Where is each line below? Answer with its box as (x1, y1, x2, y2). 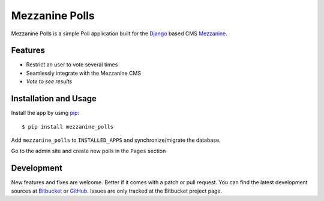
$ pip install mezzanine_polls (22, 123, 114, 130)
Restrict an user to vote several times (26, 61, 118, 68)
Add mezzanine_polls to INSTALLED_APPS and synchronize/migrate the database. (11, 136, 221, 144)
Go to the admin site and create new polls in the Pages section (11, 147, 166, 155)
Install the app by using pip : (11, 109, 80, 117)
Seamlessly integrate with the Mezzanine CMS (26, 69, 141, 77)
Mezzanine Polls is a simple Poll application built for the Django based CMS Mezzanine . (11, 30, 228, 37)
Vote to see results (26, 78, 73, 85)
